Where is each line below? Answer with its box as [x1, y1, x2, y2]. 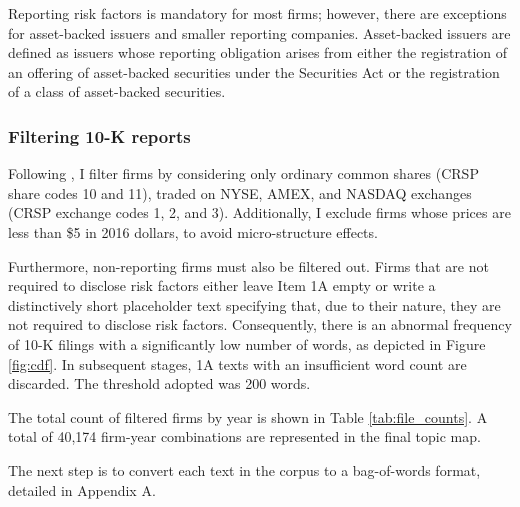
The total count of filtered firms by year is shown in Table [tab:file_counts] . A [8, 406, 488, 427]
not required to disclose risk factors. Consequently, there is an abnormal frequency [8, 314, 512, 335]
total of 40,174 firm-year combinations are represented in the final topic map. [8, 426, 481, 447]
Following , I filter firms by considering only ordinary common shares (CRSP [8, 163, 479, 184]
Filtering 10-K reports [8, 123, 191, 148]
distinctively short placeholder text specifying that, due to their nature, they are [8, 294, 501, 315]
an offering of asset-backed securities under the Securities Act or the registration [8, 61, 500, 82]
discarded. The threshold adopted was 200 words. [8, 373, 311, 394]
